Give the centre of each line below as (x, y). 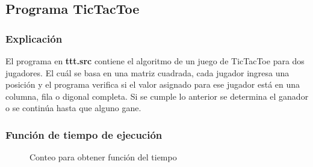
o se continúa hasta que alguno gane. (73, 108)
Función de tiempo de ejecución (84, 134)
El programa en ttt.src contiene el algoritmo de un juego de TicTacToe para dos (155, 61)
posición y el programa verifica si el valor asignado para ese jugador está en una (153, 84)
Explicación (34, 38)
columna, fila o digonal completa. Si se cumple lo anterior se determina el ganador (157, 96)
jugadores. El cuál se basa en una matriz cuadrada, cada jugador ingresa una (147, 72)
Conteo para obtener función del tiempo (103, 157)
